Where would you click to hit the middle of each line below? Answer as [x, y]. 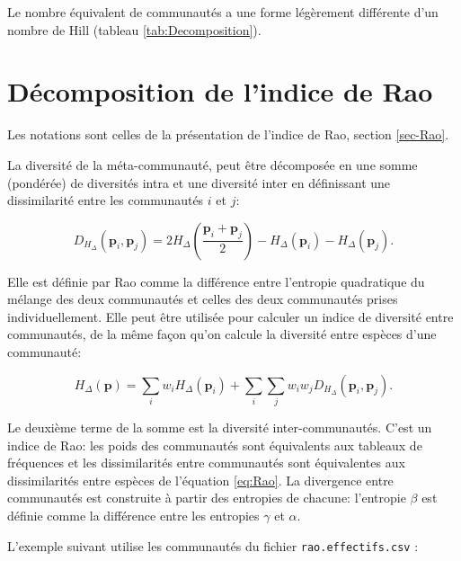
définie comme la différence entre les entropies [133, 515]
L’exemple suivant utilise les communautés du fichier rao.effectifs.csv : [213, 545]
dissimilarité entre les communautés [106, 200]
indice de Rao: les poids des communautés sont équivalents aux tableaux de [215, 445]
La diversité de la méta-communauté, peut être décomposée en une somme [213, 164]
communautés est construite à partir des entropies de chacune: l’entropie [207, 498]
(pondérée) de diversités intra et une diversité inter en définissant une [199, 182]
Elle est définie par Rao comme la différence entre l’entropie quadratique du [216, 281]
